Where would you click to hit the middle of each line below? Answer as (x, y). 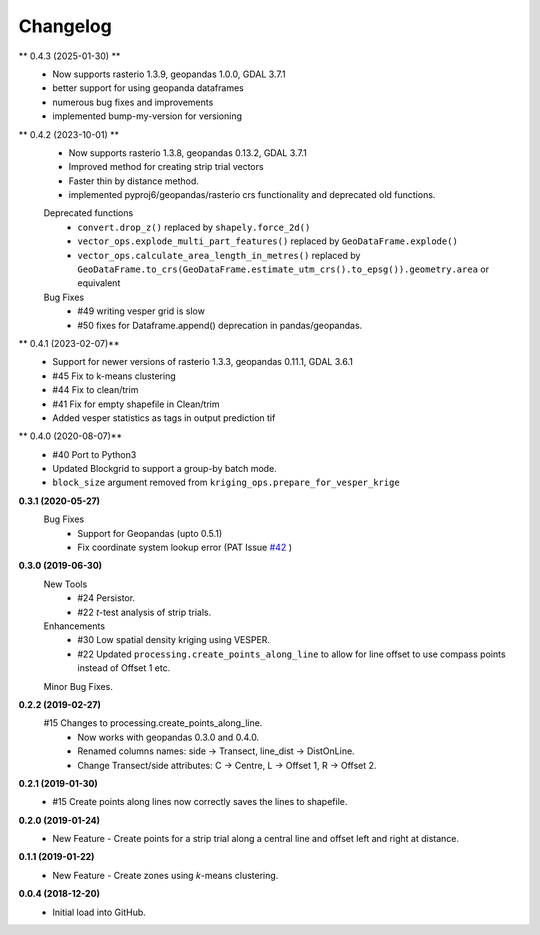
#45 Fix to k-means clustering (114, 376)
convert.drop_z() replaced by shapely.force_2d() (194, 227)
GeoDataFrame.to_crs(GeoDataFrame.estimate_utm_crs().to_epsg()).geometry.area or (283, 269)
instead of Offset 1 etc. (124, 668)
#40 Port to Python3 (94, 454)
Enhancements (74, 626)
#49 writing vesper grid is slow (141, 311)
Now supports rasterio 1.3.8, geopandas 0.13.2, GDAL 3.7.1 (187, 152)
